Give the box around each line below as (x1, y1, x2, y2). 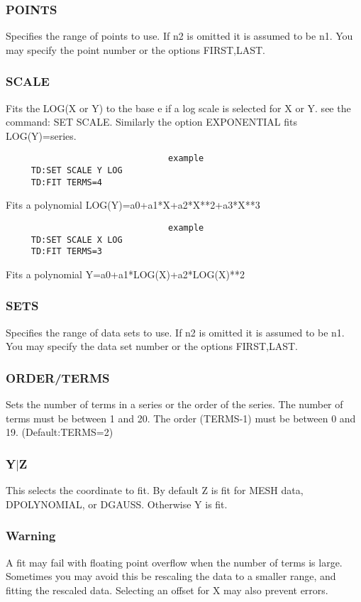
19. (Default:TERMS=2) (6, 425, 113, 439)
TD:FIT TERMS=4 (30, 177, 103, 187)
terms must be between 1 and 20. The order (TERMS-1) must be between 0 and (6, 410, 356, 425)
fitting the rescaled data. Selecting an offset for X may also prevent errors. (6, 582, 328, 597)
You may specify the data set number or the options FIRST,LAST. (6, 339, 298, 354)
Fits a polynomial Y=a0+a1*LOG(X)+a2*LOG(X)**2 (6, 266, 245, 281)
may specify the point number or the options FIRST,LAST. (6, 42, 266, 57)
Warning (6, 527, 56, 544)
